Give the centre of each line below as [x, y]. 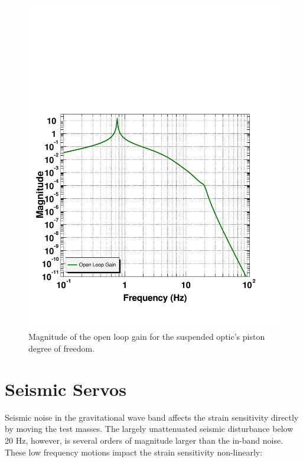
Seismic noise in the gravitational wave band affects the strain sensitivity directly [152, 417]
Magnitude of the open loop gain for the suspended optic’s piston [147, 337]
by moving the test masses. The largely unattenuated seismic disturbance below [149, 429]
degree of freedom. [62, 348]
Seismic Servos [66, 389]
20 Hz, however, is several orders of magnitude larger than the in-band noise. [144, 440]
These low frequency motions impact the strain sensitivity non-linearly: [134, 452]
